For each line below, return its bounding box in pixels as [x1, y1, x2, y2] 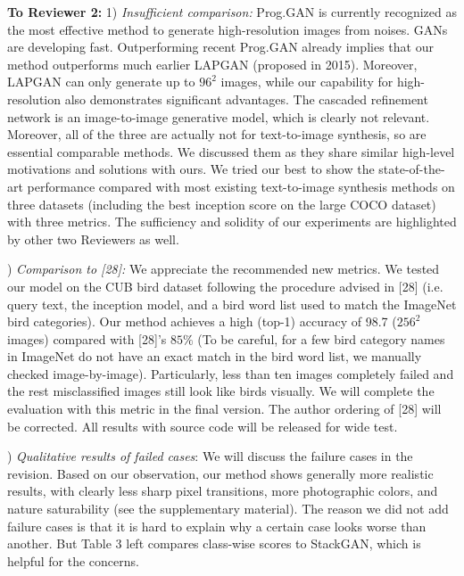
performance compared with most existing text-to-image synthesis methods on [27, 177, 455, 195]
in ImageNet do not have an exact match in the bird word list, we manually [7, 347, 422, 366]
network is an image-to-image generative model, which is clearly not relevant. [7, 107, 430, 126]
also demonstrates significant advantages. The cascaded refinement [64, 89, 428, 108]
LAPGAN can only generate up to [7, 72, 195, 91]
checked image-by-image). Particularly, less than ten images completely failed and [7, 364, 454, 383]
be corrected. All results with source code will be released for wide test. [7, 416, 398, 435]
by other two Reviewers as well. [7, 229, 179, 248]
